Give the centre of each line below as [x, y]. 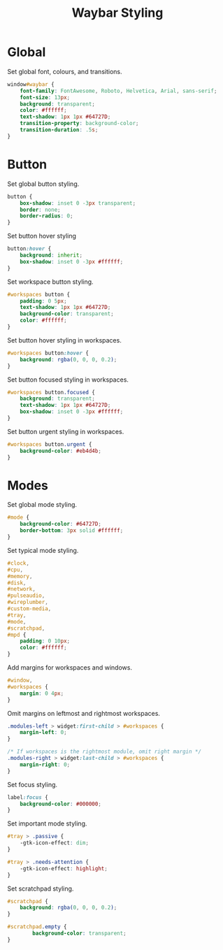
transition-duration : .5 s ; [59, 130]
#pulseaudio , [26, 596]
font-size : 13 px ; [45, 97]
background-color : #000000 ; [60, 804]
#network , [22, 589]
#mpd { [17, 635]
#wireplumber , [28, 603]
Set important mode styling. [47, 823]
